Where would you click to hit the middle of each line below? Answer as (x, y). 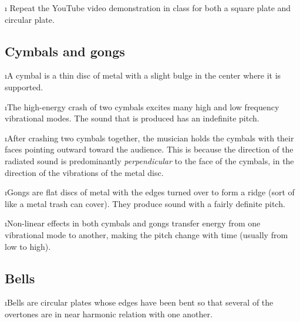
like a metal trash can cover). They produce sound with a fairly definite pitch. (145, 203)
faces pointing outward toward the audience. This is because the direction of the (149, 149)
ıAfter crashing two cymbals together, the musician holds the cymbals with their (149, 138)
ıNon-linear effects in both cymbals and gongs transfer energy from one (133, 223)
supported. (24, 87)
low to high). (28, 246)
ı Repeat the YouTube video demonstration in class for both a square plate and (148, 8)
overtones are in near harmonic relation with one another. (109, 313)
